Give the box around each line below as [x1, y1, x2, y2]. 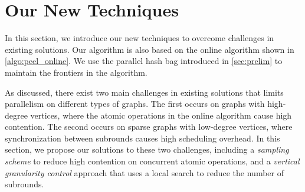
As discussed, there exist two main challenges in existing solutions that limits [5, 86, 284, 98]
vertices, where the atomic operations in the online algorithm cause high [30, 109, 292, 121]
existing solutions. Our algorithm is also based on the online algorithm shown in [5, 43, 294, 55]
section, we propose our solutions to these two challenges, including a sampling [5, 143, 289, 156]
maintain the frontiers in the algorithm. [5, 66, 147, 78]
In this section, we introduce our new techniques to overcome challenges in [5, 32, 274, 44]
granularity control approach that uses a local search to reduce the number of [5, 166, 284, 178]
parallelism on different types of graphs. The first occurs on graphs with [5, 97, 265, 110]
